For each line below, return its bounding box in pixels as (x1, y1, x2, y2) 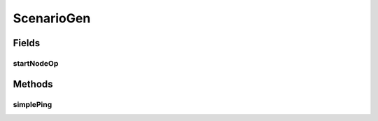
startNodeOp (13, 58, 59, 68)
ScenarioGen (13, 10, 91, 26)
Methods (13, 78, 53, 90)
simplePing (13, 99, 52, 109)
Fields (13, 37, 41, 49)
